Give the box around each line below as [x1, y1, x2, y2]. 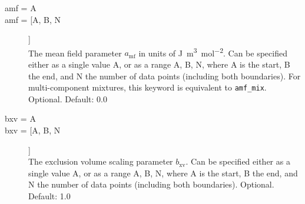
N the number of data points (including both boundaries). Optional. [28, 178, 274, 190]
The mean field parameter [28, 46, 122, 59]
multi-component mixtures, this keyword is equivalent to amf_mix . [28, 81, 267, 93]
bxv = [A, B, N [5, 124, 61, 136]
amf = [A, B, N [5, 13, 61, 25]
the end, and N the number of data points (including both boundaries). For [28, 69, 301, 82]
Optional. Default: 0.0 [28, 92, 108, 105]
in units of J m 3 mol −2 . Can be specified [138, 45, 287, 59]
